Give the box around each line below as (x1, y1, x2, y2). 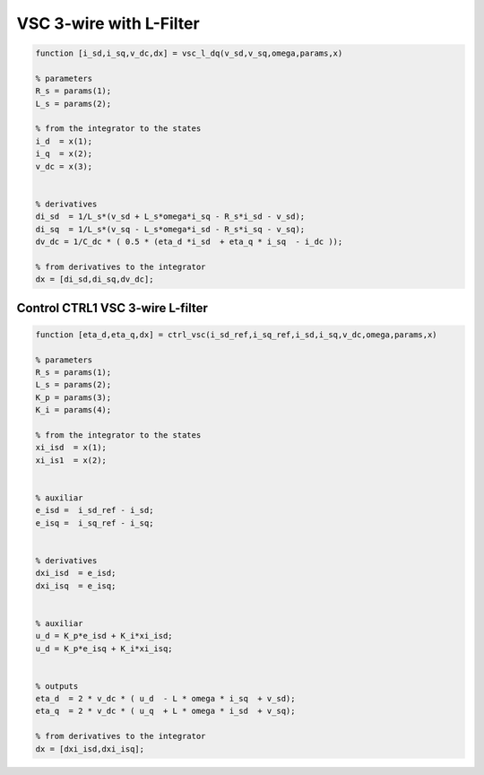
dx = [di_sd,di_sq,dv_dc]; (35, 274, 154, 284)
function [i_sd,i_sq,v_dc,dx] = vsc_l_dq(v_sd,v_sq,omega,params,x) (35, 48, 343, 58)
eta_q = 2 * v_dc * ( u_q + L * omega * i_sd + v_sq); (35, 706, 296, 717)
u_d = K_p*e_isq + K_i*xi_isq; (35, 643, 174, 654)
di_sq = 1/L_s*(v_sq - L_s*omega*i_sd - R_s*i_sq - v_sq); (35, 224, 306, 234)
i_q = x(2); (35, 149, 93, 159)
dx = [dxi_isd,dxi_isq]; (35, 744, 145, 753)
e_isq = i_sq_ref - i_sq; (35, 518, 154, 528)
